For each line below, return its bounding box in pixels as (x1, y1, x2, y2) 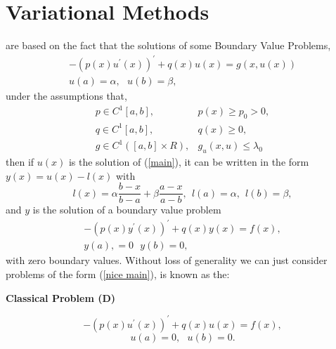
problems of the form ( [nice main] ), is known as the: (6, 267, 230, 282)
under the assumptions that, (6, 88, 127, 103)
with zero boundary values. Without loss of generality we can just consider (6, 253, 328, 268)
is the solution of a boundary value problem (32, 202, 221, 217)
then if (6, 154, 34, 169)
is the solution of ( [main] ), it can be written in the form (68, 154, 309, 169)
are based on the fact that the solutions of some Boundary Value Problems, (6, 38, 331, 53)
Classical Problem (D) (6, 290, 116, 305)
